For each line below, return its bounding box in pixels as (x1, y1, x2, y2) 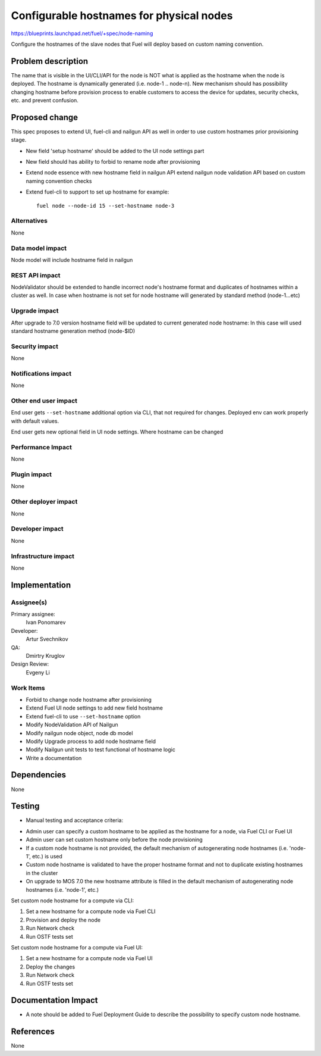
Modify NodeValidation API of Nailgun (26, 721, 118, 729)
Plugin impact (11, 470, 52, 479)
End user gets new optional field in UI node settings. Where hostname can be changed (11, 429, 224, 436)
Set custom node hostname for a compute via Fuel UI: (11, 943, 143, 951)
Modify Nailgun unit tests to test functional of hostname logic (26, 746, 175, 753)
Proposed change (11, 112, 78, 122)
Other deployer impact (11, 498, 78, 506)
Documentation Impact (11, 995, 98, 1005)
